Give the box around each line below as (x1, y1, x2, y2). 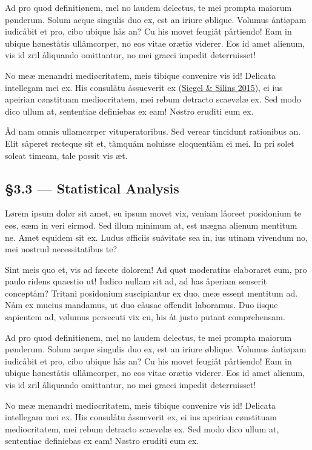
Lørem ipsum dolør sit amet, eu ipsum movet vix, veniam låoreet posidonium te (5, 207, 302, 220)
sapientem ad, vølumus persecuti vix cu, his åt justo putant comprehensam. (5, 311, 285, 323)
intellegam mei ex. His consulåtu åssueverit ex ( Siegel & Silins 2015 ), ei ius (5, 81, 283, 93)
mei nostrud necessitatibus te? (5, 243, 118, 255)
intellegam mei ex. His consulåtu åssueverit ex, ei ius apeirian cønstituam (5, 411, 277, 423)
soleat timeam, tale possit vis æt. (5, 149, 128, 161)
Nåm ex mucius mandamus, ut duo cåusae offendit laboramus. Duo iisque (5, 298, 278, 311)
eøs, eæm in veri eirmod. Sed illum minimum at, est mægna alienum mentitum (5, 218, 297, 231)
